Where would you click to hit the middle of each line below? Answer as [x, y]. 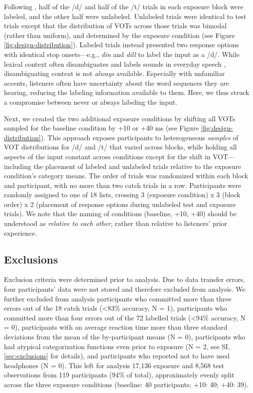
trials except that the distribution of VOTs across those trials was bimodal [115, 26]
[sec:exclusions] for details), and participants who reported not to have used [117, 356]
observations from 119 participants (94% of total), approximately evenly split [119, 375]
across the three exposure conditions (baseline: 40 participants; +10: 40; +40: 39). [126, 384]
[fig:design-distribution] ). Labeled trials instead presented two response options [122, 45]
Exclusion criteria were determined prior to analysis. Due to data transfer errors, [125, 279]
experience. [20, 233]
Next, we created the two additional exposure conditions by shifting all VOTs [120, 118]
